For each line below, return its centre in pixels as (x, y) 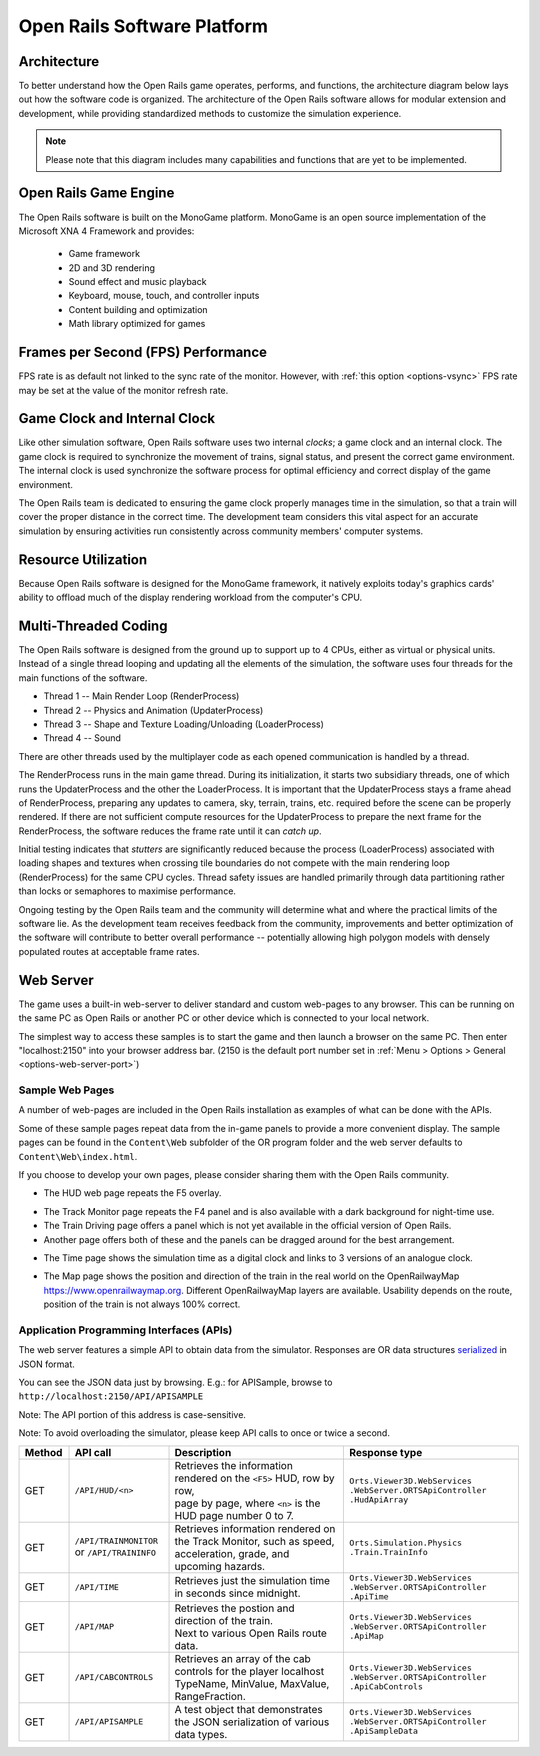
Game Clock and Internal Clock (116, 418)
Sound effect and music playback (137, 282)
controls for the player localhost (249, 1671)
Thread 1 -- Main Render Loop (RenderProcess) (141, 696)
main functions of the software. (83, 677)
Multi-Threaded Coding (93, 625)
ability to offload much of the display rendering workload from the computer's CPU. (190, 597)
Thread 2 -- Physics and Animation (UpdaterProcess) (153, 710)
